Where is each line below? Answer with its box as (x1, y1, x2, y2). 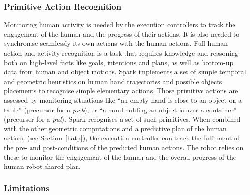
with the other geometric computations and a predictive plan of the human (4, 123, 227, 133)
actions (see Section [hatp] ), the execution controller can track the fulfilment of (4, 133, 240, 143)
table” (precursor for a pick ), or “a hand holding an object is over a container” (4, 104, 237, 114)
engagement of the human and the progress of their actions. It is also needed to (4, 28, 240, 39)
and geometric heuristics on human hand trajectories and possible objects (4, 76, 222, 86)
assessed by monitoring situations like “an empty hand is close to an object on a (4, 95, 242, 105)
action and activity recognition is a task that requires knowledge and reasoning (4, 48, 238, 57)
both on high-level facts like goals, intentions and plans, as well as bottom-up (4, 57, 234, 67)
